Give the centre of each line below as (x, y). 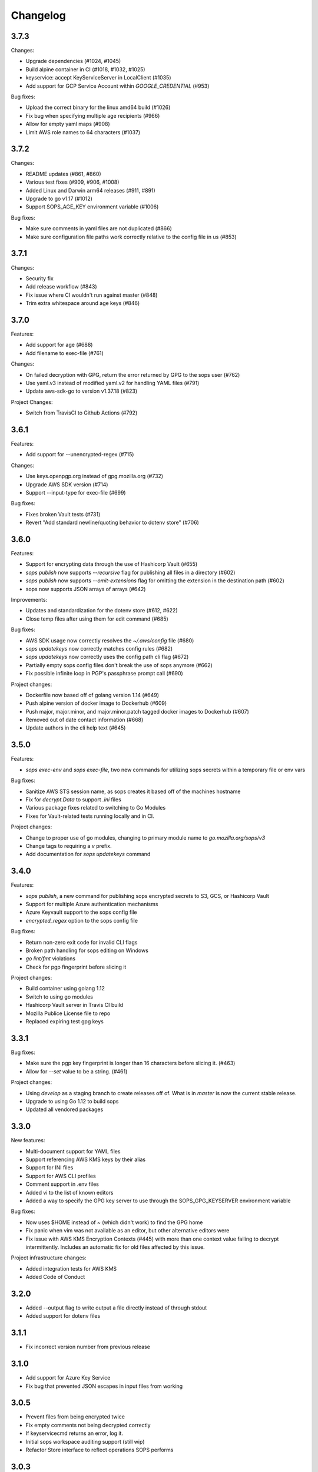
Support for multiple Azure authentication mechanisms (92, 904)
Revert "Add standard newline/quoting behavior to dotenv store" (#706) (112, 523)
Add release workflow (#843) (61, 287)
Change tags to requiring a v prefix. (69, 846)
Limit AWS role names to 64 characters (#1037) (83, 132)
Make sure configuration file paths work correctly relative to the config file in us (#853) (131, 237)
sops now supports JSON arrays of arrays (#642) (86, 589)
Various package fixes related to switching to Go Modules (96, 808)
